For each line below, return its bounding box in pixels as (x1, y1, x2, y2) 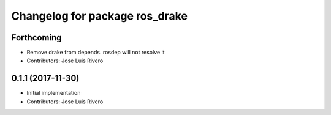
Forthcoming (11, 32, 62, 43)
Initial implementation (26, 89, 81, 97)
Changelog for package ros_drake (11, 9, 188, 23)
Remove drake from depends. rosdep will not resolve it (26, 49, 165, 56)
